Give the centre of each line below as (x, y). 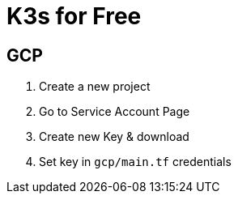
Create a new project (95, 87)
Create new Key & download (114, 137)
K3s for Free (74, 16)
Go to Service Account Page (115, 112)
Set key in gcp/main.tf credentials (135, 162)
